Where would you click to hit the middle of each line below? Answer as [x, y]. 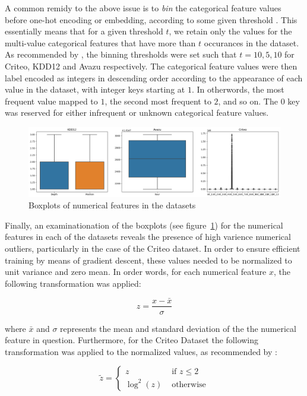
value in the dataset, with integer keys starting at [95, 89]
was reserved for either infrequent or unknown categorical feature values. [137, 113]
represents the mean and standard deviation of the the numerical [178, 328]
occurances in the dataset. [251, 42]
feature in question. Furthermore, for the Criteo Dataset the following [132, 340]
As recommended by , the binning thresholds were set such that [121, 54]
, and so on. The [248, 101]
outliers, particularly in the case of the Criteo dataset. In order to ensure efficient [153, 248]
